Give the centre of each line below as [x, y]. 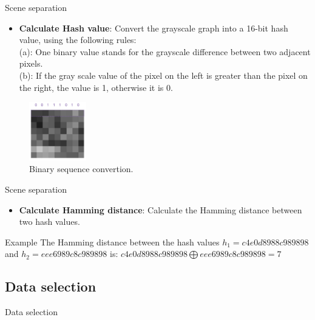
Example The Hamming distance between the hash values [112, 242]
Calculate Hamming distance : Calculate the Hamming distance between [161, 209]
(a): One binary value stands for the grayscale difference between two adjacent [165, 51]
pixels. [31, 63]
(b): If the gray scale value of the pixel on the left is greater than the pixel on [163, 75]
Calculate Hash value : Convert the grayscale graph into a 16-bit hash [154, 28]
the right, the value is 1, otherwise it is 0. [96, 87]
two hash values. [49, 222]
